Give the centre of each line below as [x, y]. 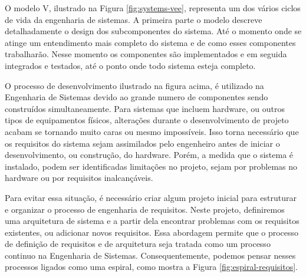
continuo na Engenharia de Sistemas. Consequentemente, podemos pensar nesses [150, 255]
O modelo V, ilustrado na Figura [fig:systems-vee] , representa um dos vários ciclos [153, 8]
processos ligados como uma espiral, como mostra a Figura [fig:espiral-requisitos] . [151, 267]
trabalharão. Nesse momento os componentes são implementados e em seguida [146, 54]
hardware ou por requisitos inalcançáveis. [79, 178]
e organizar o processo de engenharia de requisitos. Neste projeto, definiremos [145, 209]
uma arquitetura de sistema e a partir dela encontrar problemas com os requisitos [152, 221]
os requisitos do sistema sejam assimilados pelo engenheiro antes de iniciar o [142, 143]
